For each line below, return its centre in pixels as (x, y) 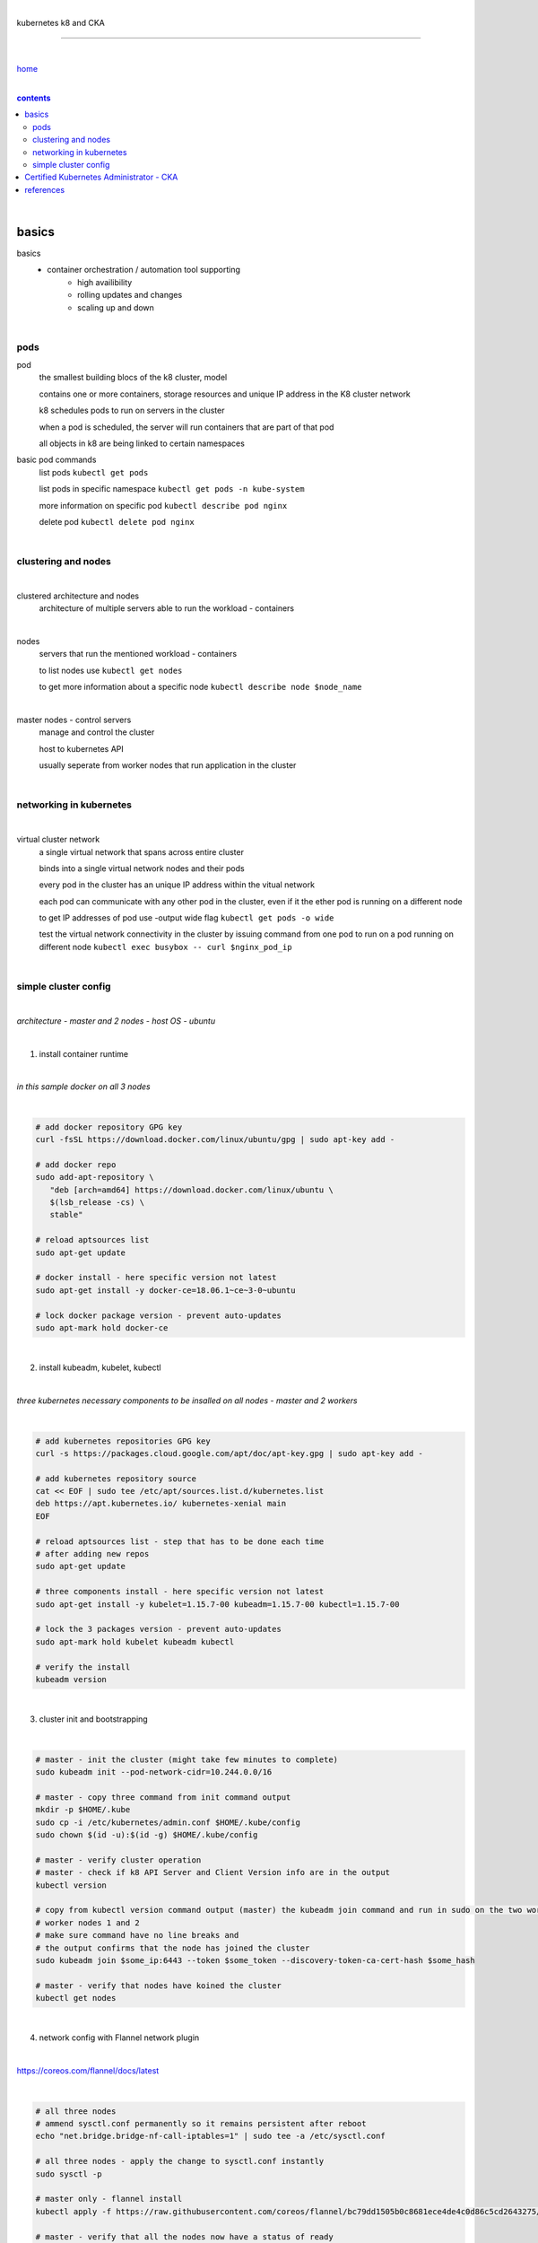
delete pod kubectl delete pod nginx (117, 521)
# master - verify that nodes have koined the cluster (158, 1986)
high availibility (105, 282)
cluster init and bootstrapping (93, 1719)
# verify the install (83, 1667)
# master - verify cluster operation (118, 1860)
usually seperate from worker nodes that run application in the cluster (168, 765)
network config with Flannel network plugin (119, 2038)
